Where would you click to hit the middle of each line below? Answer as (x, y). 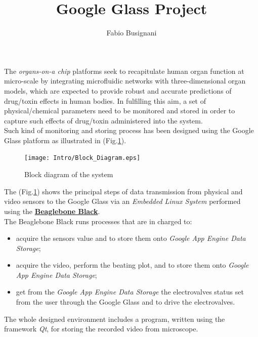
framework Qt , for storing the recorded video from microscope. (101, 329)
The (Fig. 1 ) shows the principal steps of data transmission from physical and (123, 191)
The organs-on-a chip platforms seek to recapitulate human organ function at (124, 71)
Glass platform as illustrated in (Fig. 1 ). (65, 140)
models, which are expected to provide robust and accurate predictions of (118, 90)
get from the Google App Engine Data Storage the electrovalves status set (130, 292)
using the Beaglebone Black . (52, 211)
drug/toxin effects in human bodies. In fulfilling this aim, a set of (105, 100)
